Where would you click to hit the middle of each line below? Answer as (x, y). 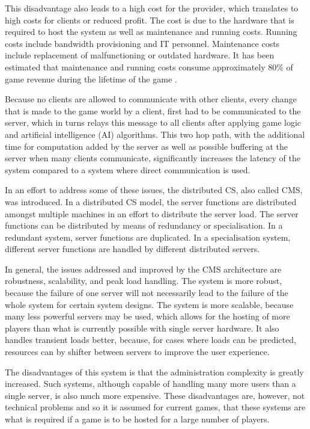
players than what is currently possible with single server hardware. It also (142, 328)
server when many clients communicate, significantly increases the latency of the (153, 158)
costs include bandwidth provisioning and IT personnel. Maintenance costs (142, 43)
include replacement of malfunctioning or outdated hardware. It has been (140, 55)
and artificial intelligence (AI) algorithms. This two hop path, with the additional (155, 134)
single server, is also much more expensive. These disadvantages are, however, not (155, 395)
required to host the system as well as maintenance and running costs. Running (151, 32)
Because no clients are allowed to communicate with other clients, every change (151, 99)
